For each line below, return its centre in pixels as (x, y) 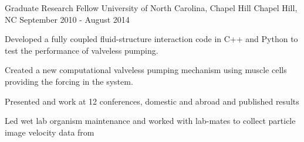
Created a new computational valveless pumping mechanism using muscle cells (146, 70)
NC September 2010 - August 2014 (67, 19)
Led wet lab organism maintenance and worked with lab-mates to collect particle (150, 121)
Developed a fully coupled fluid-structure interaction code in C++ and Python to (151, 39)
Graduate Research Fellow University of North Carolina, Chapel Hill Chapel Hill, (151, 8)
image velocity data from (50, 132)
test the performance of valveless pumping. (82, 50)
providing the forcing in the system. (69, 81)
